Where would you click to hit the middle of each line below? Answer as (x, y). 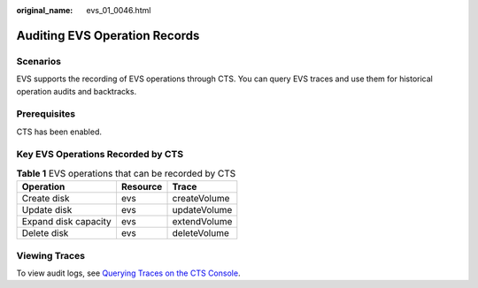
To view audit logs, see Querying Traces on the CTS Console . (128, 273)
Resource (142, 187)
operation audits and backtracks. (77, 91)
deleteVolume (200, 233)
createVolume (201, 199)
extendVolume (202, 222)
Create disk (46, 199)
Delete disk (45, 233)
